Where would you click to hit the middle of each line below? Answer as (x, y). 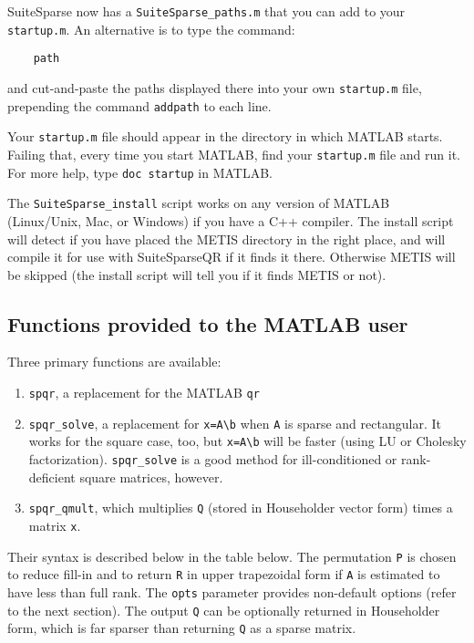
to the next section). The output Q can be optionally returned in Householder (224, 610)
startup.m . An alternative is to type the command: (151, 29)
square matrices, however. (151, 477)
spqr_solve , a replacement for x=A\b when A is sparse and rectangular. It (235, 423)
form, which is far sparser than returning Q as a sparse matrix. (182, 628)
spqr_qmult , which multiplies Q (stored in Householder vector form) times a (241, 508)
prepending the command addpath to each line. (139, 105)
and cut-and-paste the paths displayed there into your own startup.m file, (215, 87)
